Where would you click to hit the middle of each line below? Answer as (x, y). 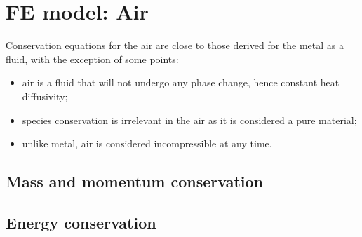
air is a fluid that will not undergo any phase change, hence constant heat (181, 82)
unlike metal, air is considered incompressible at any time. (147, 143)
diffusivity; (45, 96)
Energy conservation (81, 222)
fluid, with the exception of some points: (92, 59)
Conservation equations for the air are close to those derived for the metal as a (175, 45)
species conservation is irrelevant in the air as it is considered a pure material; (189, 120)
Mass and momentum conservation (134, 181)
